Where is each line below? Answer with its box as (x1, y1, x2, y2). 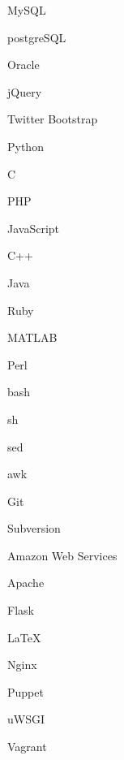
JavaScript (7, 219, 60, 236)
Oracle (7, 56, 40, 73)
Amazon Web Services (7, 546, 118, 564)
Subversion (7, 520, 61, 537)
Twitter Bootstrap (7, 110, 98, 127)
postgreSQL (7, 28, 66, 45)
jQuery (7, 83, 42, 100)
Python (7, 137, 44, 154)
